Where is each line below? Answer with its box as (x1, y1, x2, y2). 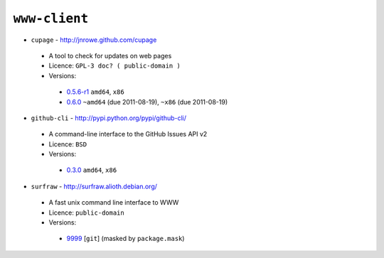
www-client (13, 11, 89, 26)
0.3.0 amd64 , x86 (66, 166, 117, 174)
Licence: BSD (48, 139, 87, 149)
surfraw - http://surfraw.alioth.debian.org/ (31, 182, 158, 190)
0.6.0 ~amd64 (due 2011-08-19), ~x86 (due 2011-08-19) (66, 97, 228, 106)
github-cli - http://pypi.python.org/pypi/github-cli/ (31, 114, 187, 122)
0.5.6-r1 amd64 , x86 (66, 87, 124, 96)
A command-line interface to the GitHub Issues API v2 (48, 130, 208, 139)
